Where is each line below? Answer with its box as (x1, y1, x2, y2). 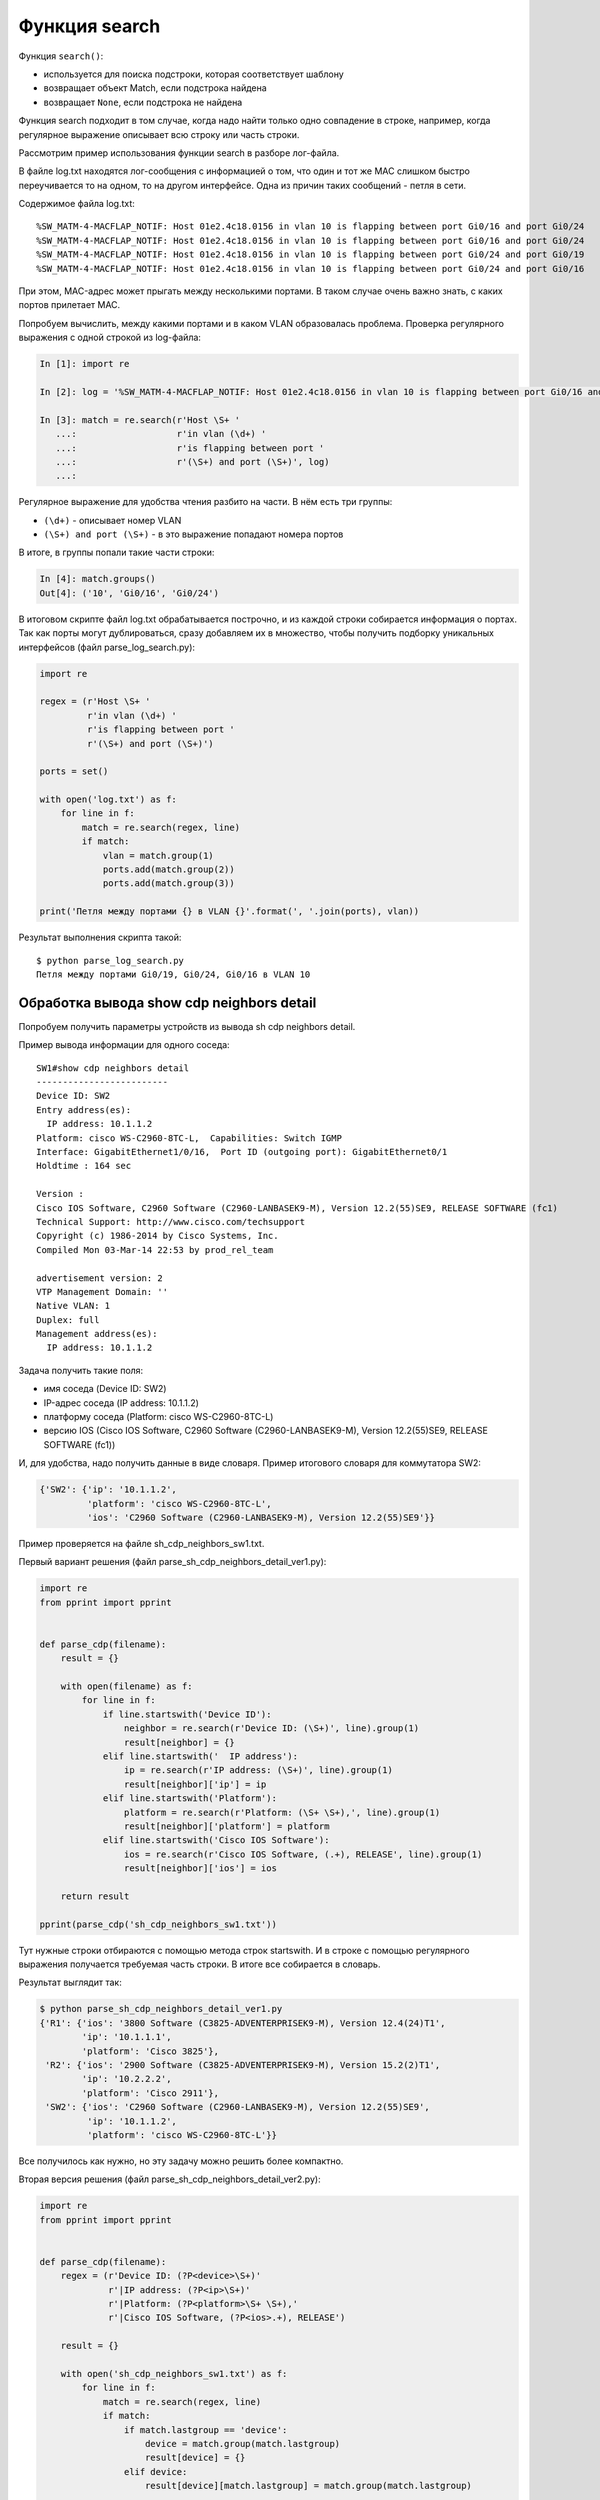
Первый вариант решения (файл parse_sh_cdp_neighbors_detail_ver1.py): (18, 1556, 327, 1568)
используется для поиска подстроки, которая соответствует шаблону (43, 68, 344, 80)
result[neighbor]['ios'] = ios (123, 1863, 277, 1874)
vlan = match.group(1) (102, 850, 214, 861)
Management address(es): (36, 1328, 158, 1340)
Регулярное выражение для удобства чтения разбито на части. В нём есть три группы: (18, 496, 393, 508)
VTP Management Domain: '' (36, 1286, 169, 1297)
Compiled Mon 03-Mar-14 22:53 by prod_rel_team (36, 1244, 274, 1255)
